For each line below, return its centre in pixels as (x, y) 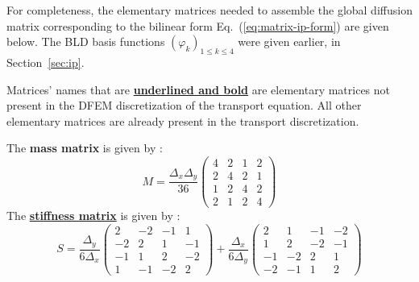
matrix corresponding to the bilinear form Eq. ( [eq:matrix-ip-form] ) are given (198, 25)
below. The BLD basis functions (86, 41)
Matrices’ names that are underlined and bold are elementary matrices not (199, 89)
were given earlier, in (289, 41)
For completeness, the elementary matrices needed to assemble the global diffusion (209, 10)
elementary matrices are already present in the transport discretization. (183, 120)
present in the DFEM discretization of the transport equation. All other (184, 105)
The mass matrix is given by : (85, 148)
